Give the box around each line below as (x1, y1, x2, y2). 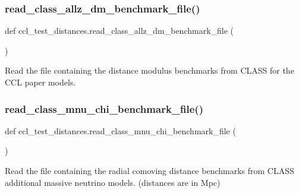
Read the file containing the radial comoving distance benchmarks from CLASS (5, 164, 294, 176)
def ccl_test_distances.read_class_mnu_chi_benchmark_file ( (5, 124, 236, 137)
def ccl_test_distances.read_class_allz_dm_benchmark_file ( (5, 24, 234, 37)
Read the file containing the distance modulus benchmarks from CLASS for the (5, 64, 294, 77)
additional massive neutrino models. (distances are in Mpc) (5, 176, 221, 188)
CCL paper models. (5, 76, 76, 88)
